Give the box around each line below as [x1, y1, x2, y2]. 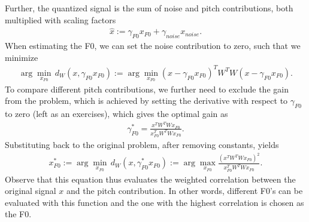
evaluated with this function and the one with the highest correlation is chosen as [5, 196, 304, 208]
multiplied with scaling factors [5, 13, 116, 26]
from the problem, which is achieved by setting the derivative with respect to [5, 94, 288, 107]
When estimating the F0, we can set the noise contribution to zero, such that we [5, 39, 301, 52]
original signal [5, 184, 56, 197]
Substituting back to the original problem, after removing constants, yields [5, 138, 279, 150]
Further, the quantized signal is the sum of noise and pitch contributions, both [5, 2, 293, 14]
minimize [5, 51, 38, 63]
